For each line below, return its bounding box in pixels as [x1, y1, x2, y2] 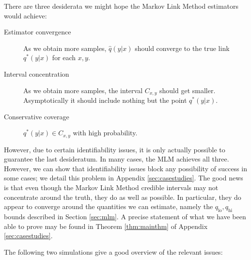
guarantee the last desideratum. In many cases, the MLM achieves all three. [4, 154, 229, 164]
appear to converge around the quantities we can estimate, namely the [4, 201, 213, 211]
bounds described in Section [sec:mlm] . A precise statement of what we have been [4, 211, 246, 222]
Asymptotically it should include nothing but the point [23, 95, 187, 105]
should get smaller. [159, 85, 216, 95]
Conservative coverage [4, 111, 69, 121]
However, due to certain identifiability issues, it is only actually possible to [4, 144, 225, 154]
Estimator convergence [4, 27, 71, 37]
